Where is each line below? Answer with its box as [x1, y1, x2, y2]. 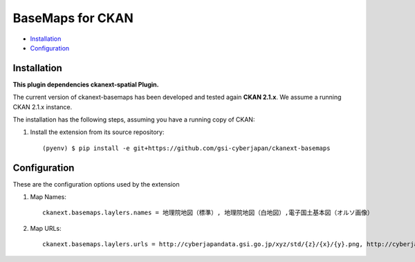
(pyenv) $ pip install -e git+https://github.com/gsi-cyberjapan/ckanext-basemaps [42, 144, 331, 152]
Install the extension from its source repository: [30, 128, 165, 136]
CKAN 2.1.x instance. [12, 102, 73, 111]
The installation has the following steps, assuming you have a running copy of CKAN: [12, 115, 255, 124]
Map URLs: [30, 224, 62, 232]
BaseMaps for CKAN [12, 10, 134, 26]
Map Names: [30, 193, 67, 201]
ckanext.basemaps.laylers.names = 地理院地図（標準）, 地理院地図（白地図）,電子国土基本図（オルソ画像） [42, 209, 373, 217]
